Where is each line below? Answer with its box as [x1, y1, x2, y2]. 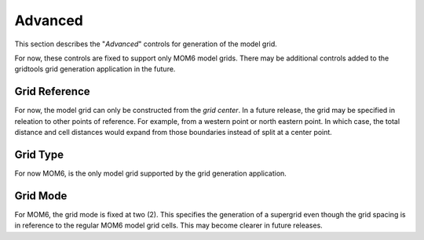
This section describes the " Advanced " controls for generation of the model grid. [14, 39, 278, 49]
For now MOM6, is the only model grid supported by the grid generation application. [14, 169, 287, 178]
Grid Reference [14, 85, 90, 98]
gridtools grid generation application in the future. [14, 64, 176, 74]
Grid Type [14, 147, 64, 161]
